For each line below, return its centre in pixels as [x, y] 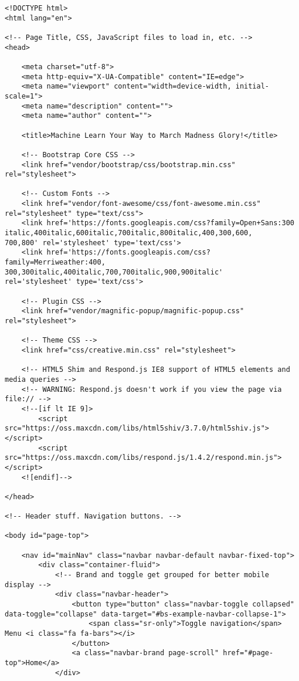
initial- [252, 87]
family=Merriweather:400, [55, 262]
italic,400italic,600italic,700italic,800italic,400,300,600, [129, 233]
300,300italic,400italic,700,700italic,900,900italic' [114, 272]
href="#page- [248, 653]
